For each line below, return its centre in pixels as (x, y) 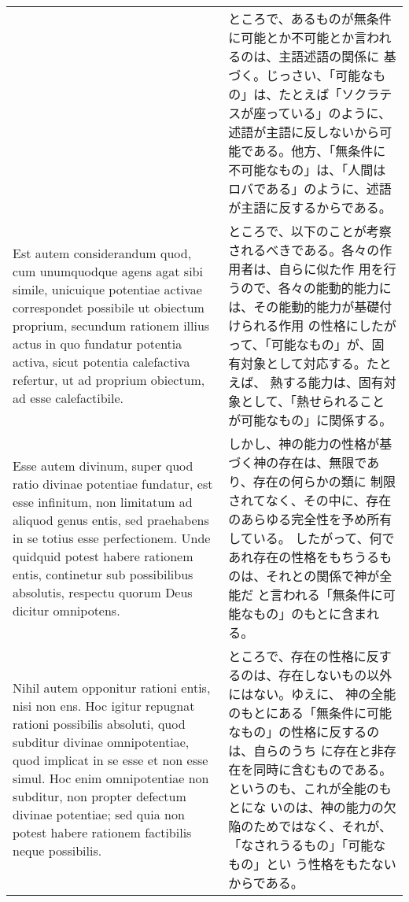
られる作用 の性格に (300, 325)
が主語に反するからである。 (310, 207)
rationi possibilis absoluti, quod (99, 724)
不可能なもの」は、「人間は (307, 170)
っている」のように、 (329, 113)
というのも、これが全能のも (310, 788)
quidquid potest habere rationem (103, 556)
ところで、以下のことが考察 (310, 231)
